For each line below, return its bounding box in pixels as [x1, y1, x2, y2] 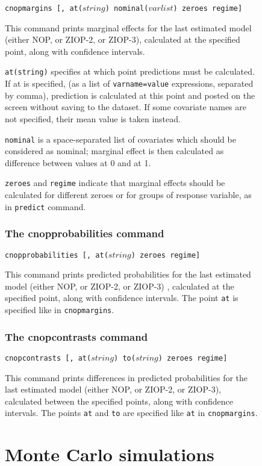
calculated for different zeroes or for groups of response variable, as [5, 188, 252, 201]
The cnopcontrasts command [5, 329, 148, 344]
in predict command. [5, 200, 86, 213]
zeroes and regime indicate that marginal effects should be [5, 176, 225, 189]
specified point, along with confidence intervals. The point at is [5, 291, 239, 304]
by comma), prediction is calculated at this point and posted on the [5, 89, 255, 101]
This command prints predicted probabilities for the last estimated [5, 268, 251, 281]
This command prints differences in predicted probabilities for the [5, 371, 248, 384]
